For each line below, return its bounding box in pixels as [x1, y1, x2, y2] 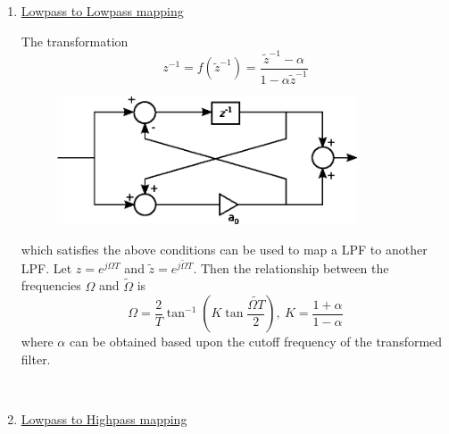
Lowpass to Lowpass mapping [21, 2, 184, 20]
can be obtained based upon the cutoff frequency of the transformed [69, 332, 443, 351]
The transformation [21, 31, 129, 50]
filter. [21, 349, 51, 368]
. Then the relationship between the [193, 258, 389, 277]
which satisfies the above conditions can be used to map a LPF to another [21, 239, 428, 258]
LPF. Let [21, 258, 72, 277]
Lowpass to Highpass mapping [21, 409, 187, 428]
